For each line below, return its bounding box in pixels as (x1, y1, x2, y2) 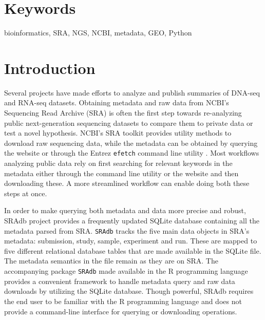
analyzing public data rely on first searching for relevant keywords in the (4, 158, 233, 168)
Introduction (4, 57, 96, 78)
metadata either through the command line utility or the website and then (4, 167, 239, 178)
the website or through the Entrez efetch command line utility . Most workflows (4, 147, 259, 158)
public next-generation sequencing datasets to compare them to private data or (4, 117, 253, 128)
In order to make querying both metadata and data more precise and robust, (4, 205, 246, 216)
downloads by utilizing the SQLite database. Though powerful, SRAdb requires (4, 286, 254, 296)
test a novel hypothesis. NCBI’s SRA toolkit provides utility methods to (4, 127, 232, 138)
